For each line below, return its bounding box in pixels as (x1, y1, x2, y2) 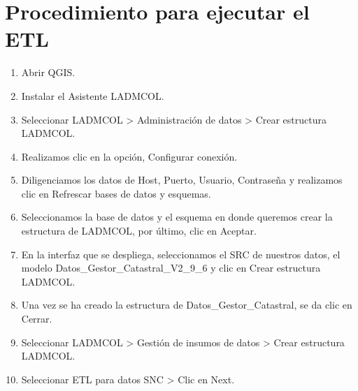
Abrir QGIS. (21, 65, 76, 80)
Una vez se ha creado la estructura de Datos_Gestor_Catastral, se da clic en (21, 297, 352, 312)
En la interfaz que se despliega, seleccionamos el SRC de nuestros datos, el (21, 246, 341, 261)
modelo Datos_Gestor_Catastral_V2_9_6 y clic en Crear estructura (21, 260, 321, 275)
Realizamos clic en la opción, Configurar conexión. (21, 149, 238, 163)
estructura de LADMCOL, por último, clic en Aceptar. (21, 223, 257, 238)
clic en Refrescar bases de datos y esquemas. (21, 186, 211, 200)
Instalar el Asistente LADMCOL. (21, 88, 164, 103)
